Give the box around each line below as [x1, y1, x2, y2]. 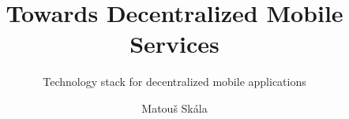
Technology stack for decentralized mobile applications [43, 73, 306, 90]
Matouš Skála [141, 99, 208, 116]
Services [129, 28, 220, 60]
